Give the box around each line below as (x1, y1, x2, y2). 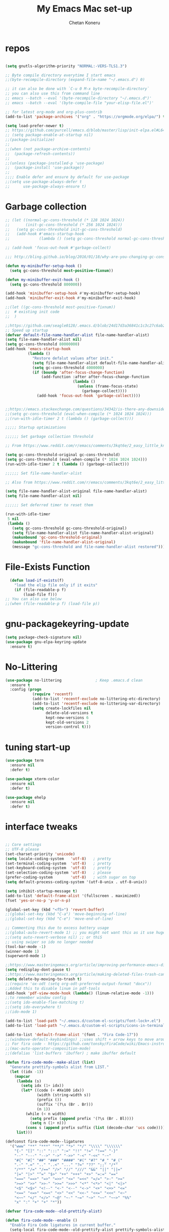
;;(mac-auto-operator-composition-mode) (5, 1046, 92, 1051)
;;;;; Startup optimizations (5, 425, 66, 430)
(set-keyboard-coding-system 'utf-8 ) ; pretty (5, 866, 112, 871)
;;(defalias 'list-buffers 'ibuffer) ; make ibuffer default (5, 1051, 136, 1056)
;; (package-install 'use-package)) (5, 165, 84, 170)
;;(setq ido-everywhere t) (5, 1005, 62, 1010)
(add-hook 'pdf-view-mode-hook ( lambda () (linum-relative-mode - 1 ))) (5, 991, 154, 996)
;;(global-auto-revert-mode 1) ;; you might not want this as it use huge (5, 930, 165, 935)
